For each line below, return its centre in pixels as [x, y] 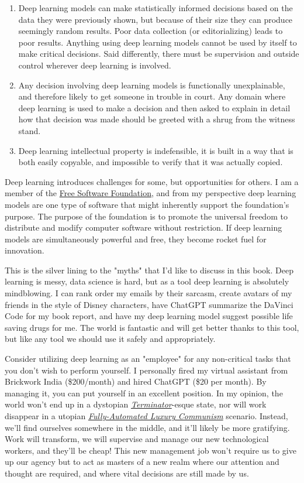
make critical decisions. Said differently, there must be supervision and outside [159, 54]
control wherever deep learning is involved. [95, 65]
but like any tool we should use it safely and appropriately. [110, 339]
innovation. [25, 250]
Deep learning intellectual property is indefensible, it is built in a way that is [156, 150]
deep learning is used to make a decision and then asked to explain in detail [154, 107]
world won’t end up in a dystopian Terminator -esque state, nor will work [136, 404]
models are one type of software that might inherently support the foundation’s [147, 204]
